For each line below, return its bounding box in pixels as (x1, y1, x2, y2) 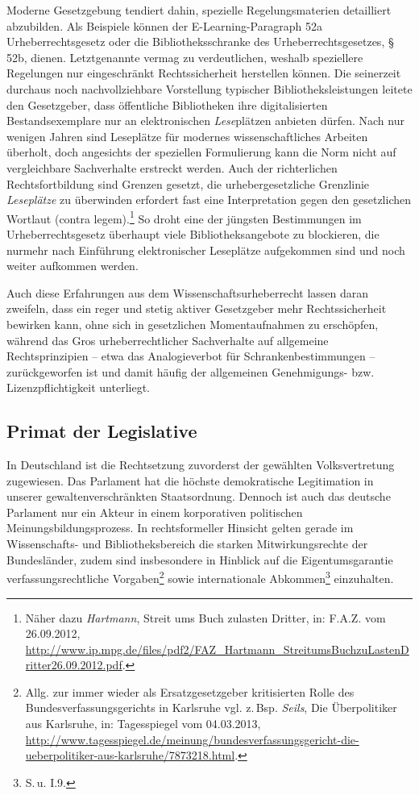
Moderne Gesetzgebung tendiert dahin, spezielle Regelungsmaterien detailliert (6, 2, 392, 18)
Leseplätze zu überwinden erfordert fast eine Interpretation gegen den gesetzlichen (6, 191, 411, 208)
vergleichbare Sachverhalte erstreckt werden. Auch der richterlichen (6, 159, 338, 176)
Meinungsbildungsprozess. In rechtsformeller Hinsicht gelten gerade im (6, 519, 354, 536)
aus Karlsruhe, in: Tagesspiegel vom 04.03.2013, (25, 715, 261, 732)
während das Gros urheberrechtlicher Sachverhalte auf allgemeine (6, 331, 329, 348)
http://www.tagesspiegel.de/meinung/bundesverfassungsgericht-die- (25, 730, 359, 747)
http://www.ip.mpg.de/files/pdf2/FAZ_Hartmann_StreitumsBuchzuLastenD (25, 640, 409, 657)
